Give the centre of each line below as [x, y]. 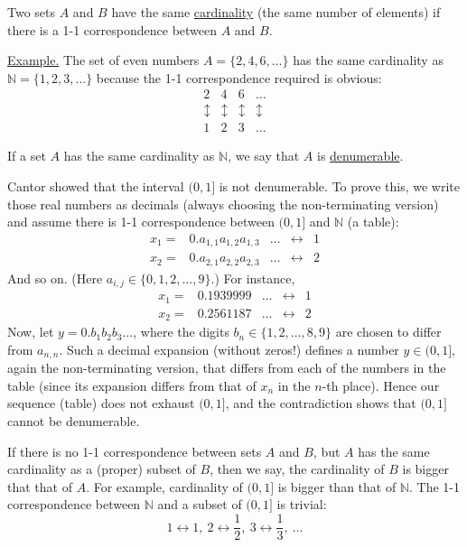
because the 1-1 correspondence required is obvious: [239, 77]
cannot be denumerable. [74, 421]
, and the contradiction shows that [321, 403]
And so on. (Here [55, 278]
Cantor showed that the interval [96, 186]
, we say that [264, 156]
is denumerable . [360, 156]
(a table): [373, 222]
